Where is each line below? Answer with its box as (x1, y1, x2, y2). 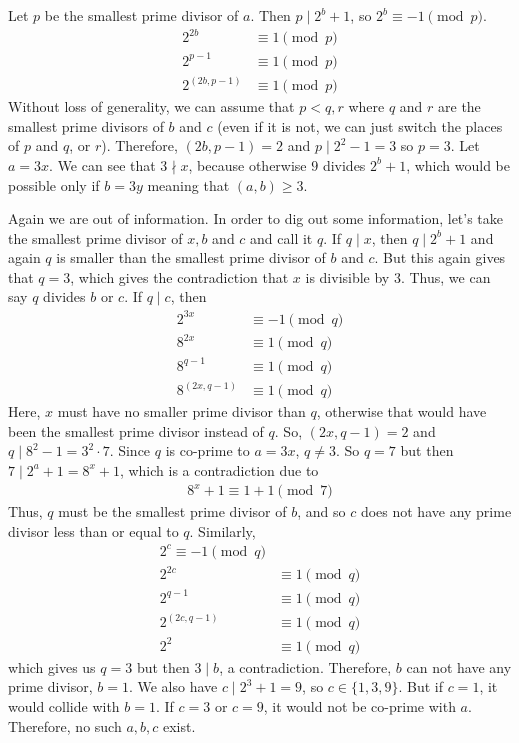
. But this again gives (374, 247, 506, 268)
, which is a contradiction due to (119, 459, 319, 480)
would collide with (8, 696, 120, 716)
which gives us (8, 656, 96, 677)
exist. (162, 715, 196, 736)
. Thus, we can (400, 266, 491, 287)
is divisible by (305, 266, 390, 287)
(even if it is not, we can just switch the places (217, 115, 503, 136)
